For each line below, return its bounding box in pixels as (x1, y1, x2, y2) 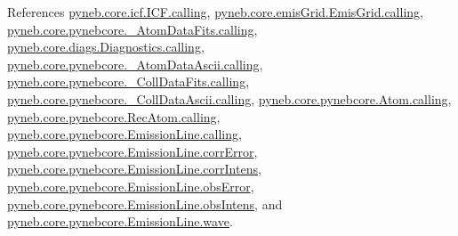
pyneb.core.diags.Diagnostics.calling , (7, 37, 205, 56)
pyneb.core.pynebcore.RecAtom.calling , (7, 107, 221, 126)
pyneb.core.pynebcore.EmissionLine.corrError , (7, 142, 258, 160)
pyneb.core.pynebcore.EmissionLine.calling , (7, 125, 242, 143)
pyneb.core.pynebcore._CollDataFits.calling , (7, 72, 250, 91)
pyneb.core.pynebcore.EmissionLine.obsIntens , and (7, 194, 283, 213)
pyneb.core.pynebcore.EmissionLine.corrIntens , (7, 159, 261, 178)
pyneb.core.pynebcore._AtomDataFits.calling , (7, 20, 258, 38)
